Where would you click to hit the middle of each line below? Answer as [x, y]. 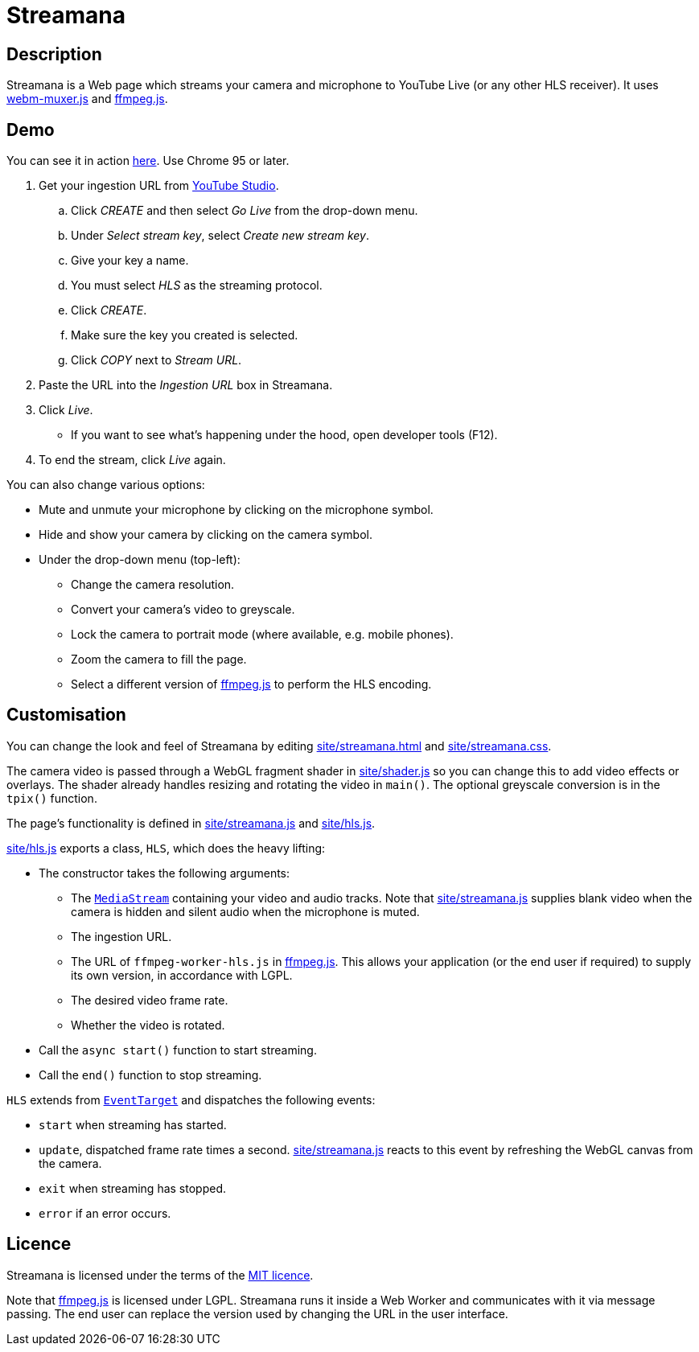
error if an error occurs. [105, 1213]
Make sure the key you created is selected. [185, 335]
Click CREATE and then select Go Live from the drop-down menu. [245, 211]
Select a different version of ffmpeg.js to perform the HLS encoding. [251, 684]
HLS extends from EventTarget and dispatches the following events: [191, 1099]
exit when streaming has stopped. [132, 1188]
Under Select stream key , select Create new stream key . [220, 236]
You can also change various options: [106, 485]
